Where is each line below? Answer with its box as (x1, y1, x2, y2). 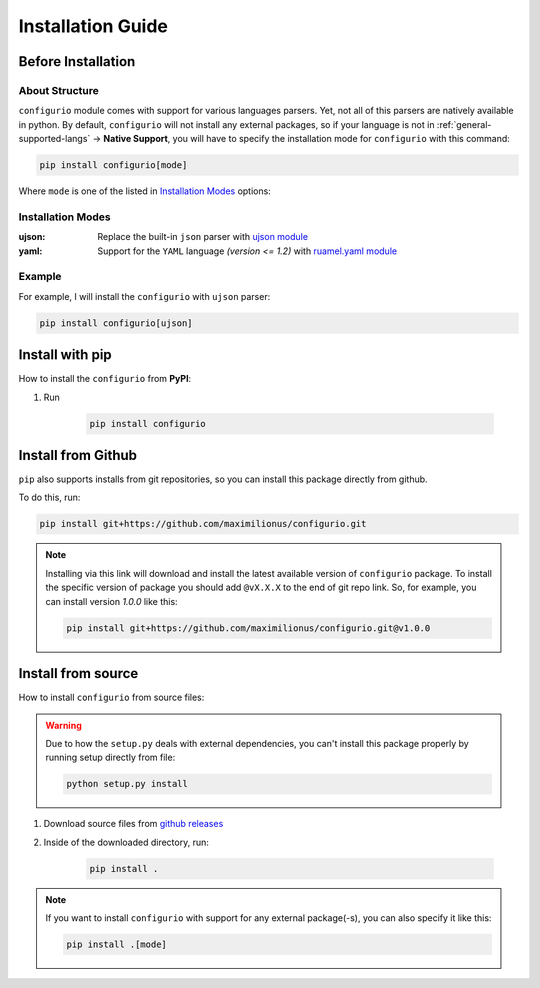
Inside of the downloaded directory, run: (43, 836, 209, 848)
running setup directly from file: (45, 751, 176, 764)
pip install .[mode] (66, 938, 167, 950)
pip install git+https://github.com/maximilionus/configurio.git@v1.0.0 (66, 622, 431, 634)
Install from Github (18, 447, 138, 464)
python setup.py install (66, 778, 189, 790)
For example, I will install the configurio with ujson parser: (18, 290, 271, 302)
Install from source (18, 665, 139, 682)
